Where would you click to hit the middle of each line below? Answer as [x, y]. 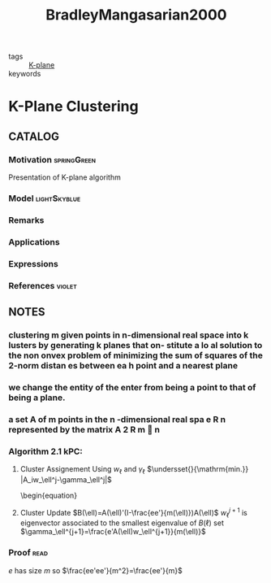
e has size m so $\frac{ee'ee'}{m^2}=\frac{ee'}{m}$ [95, 570]
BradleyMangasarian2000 [136, 15]
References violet [43, 285]
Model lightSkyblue [45, 198]
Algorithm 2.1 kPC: [46, 451]
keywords [25, 74]
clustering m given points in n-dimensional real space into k [129, 335]
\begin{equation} [49, 495]
